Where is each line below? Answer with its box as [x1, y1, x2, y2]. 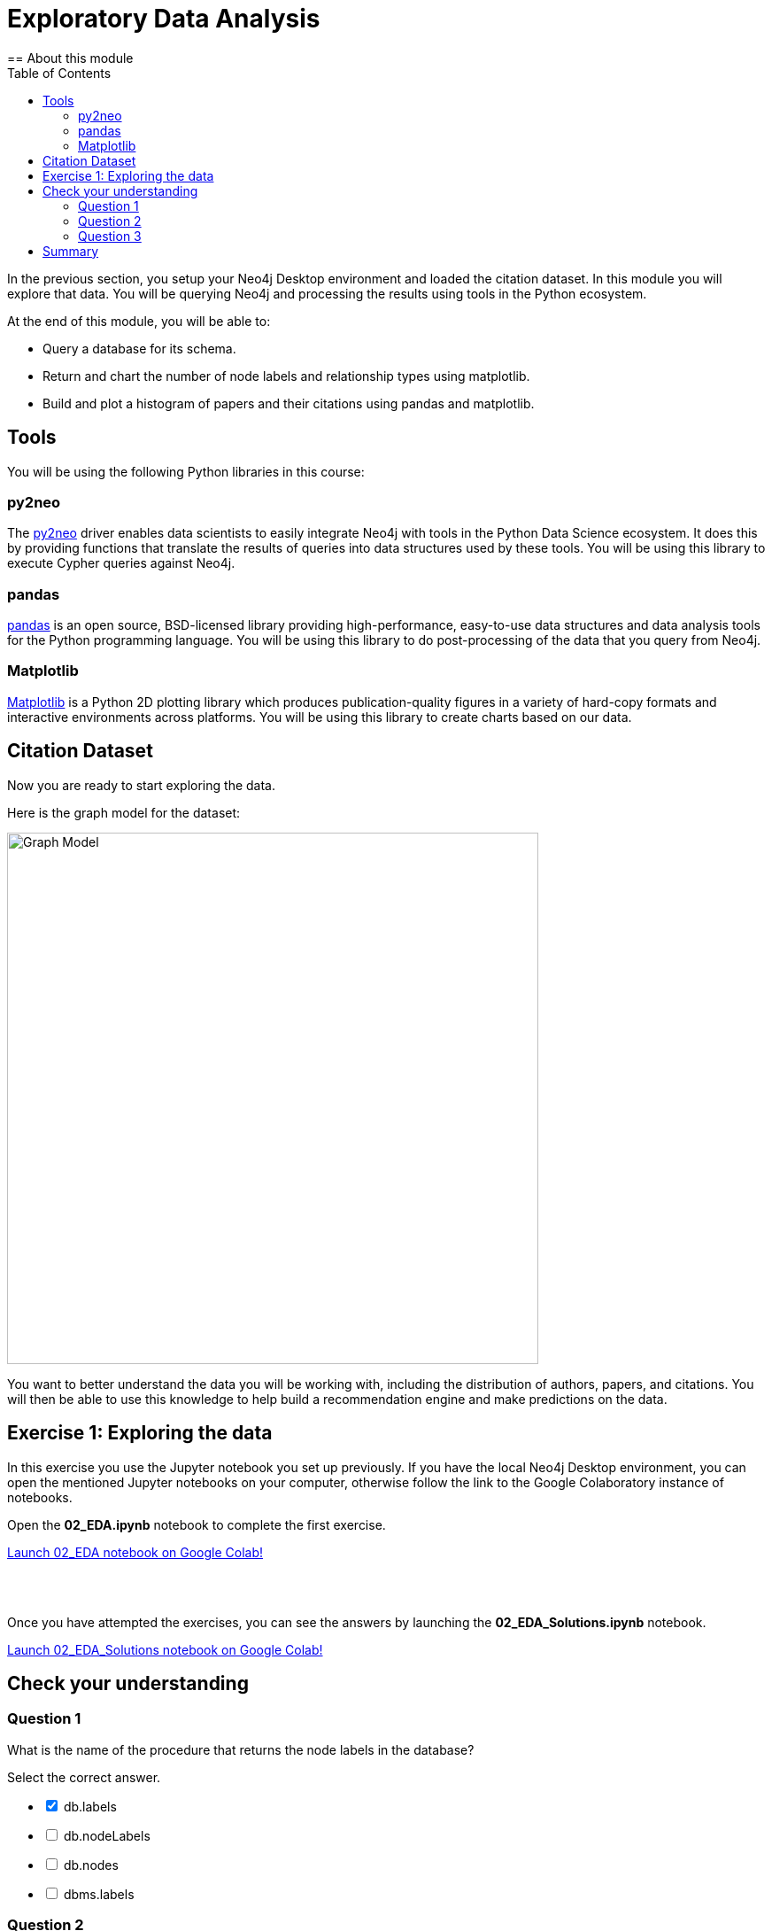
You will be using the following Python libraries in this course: [7, 463, 365, 479]
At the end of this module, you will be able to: [7, 313, 271, 329]
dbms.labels [63, 1886, 135, 1902]
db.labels [63, 1798, 117, 1814]
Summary [42, 243, 99, 259]
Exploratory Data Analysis [7, 4, 320, 34]
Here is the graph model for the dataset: [7, 804, 241, 820]
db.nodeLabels [63, 1827, 151, 1843]
